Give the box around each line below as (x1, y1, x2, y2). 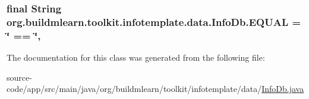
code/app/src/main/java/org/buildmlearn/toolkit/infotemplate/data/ (7, 82, 262, 95)
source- (7, 71, 32, 83)
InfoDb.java (261, 82, 304, 95)
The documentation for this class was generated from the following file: (7, 51, 265, 64)
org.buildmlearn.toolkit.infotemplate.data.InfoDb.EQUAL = (7, 14, 301, 29)
